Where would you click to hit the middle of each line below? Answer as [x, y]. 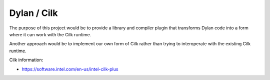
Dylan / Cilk [33, 13]
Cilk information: [26, 60]
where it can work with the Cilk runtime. [50, 34]
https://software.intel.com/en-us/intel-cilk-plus [70, 69]
